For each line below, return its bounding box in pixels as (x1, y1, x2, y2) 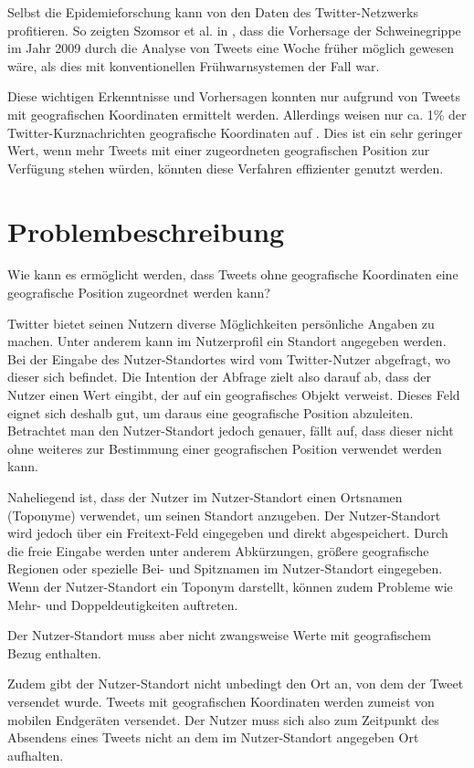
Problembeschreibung (7, 212, 285, 249)
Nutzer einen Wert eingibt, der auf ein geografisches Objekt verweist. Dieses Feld (7, 385, 460, 405)
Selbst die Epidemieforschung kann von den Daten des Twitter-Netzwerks (7, 3, 418, 21)
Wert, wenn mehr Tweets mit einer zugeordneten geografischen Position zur (7, 141, 430, 160)
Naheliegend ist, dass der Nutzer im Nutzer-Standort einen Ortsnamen (7, 488, 403, 506)
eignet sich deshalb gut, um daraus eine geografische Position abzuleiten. (7, 403, 414, 422)
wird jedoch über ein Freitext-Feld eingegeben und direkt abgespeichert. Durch (7, 523, 448, 542)
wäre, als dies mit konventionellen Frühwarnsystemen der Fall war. (7, 56, 380, 75)
